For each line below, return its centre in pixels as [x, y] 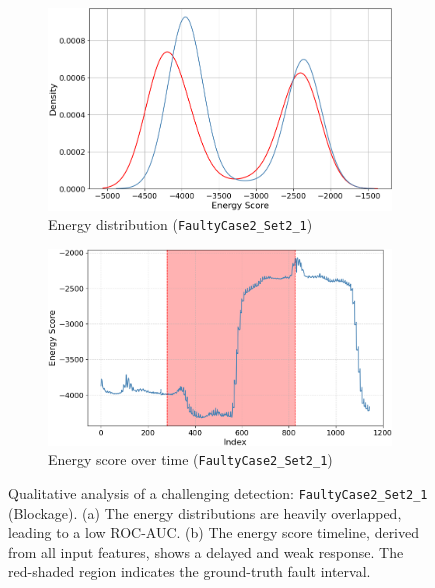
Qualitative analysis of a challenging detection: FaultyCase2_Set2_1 [218, 493]
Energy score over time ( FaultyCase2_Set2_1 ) [190, 459]
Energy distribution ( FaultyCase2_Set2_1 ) [180, 224]
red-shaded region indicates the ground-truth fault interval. [189, 571]
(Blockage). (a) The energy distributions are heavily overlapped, [205, 512]
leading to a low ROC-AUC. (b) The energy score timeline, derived [214, 532]
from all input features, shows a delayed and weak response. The [206, 551]
